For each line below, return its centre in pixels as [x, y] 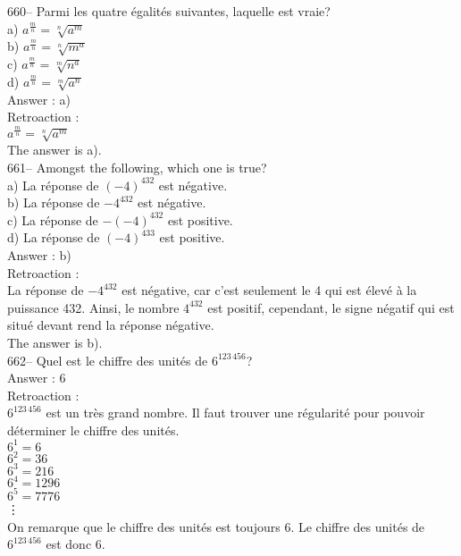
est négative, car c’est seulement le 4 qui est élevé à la [269, 290]
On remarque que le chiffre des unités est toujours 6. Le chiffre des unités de [216, 526]
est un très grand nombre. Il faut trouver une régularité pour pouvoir [235, 413]
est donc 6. [75, 544]
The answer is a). [54, 150]
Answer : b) [39, 254]
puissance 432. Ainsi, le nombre [93, 307]
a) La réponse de [53, 185]
